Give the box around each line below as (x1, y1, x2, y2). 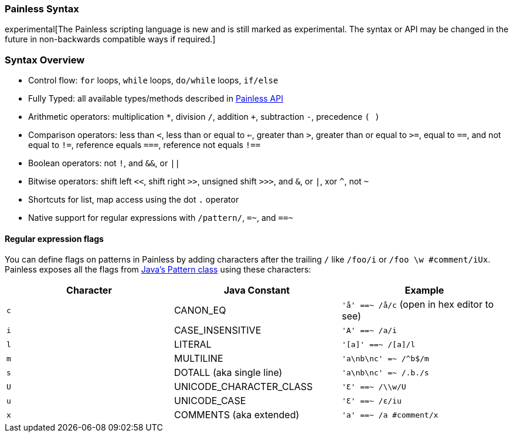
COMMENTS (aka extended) (174, 409, 300, 421)
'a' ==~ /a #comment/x (341, 410, 439, 419)
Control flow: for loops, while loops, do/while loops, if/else (28, 75, 278, 86)
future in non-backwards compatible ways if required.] (5, 34, 216, 45)
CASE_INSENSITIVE (174, 324, 261, 337)
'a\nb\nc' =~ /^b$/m (341, 354, 429, 363)
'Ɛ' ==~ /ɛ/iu (341, 396, 402, 405)
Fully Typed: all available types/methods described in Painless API (28, 93, 283, 104)
